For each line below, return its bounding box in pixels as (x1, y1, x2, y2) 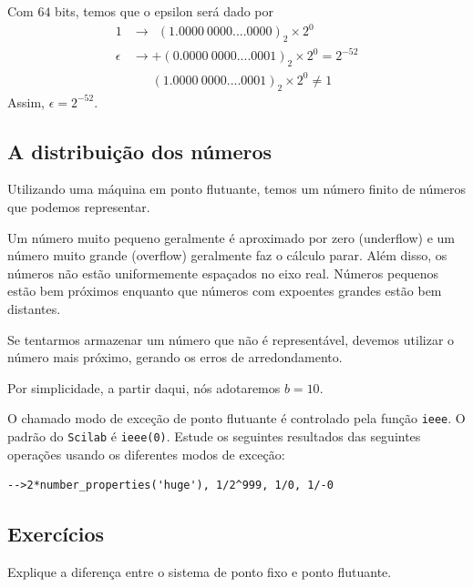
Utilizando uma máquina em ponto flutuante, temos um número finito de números (7, 179, 467, 198)
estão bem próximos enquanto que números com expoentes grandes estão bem (7, 281, 442, 300)
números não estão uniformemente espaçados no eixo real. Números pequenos (7, 263, 439, 282)
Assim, (7, 92, 45, 111)
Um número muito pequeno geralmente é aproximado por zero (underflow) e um (7, 228, 455, 247)
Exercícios (7, 520, 105, 548)
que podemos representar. (7, 197, 150, 216)
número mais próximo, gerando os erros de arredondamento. (7, 348, 343, 367)
